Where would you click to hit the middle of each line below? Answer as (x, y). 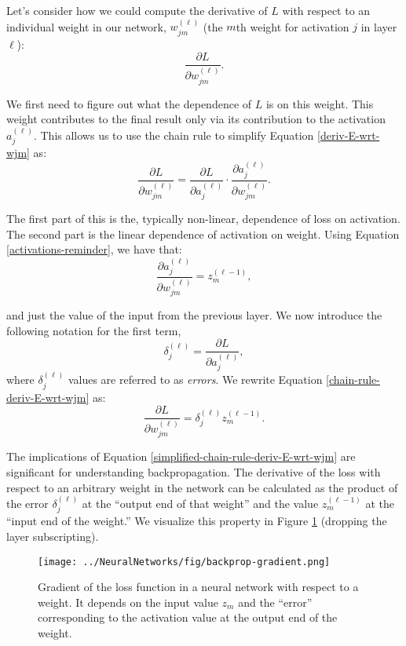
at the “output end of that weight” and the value (200, 503)
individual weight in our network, (86, 26)
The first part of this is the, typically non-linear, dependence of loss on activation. (203, 218)
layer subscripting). (53, 536)
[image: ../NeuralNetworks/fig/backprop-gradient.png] (184, 562)
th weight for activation (293, 26)
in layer (379, 26)
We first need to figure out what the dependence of (129, 103)
